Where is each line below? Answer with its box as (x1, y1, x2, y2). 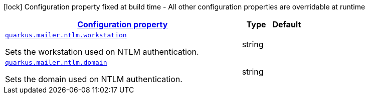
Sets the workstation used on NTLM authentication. (5, 47, 199, 57)
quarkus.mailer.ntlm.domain (5, 59, 107, 66)
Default (272, 19, 301, 29)
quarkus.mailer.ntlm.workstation (5, 31, 127, 39)
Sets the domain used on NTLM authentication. (5, 74, 182, 84)
